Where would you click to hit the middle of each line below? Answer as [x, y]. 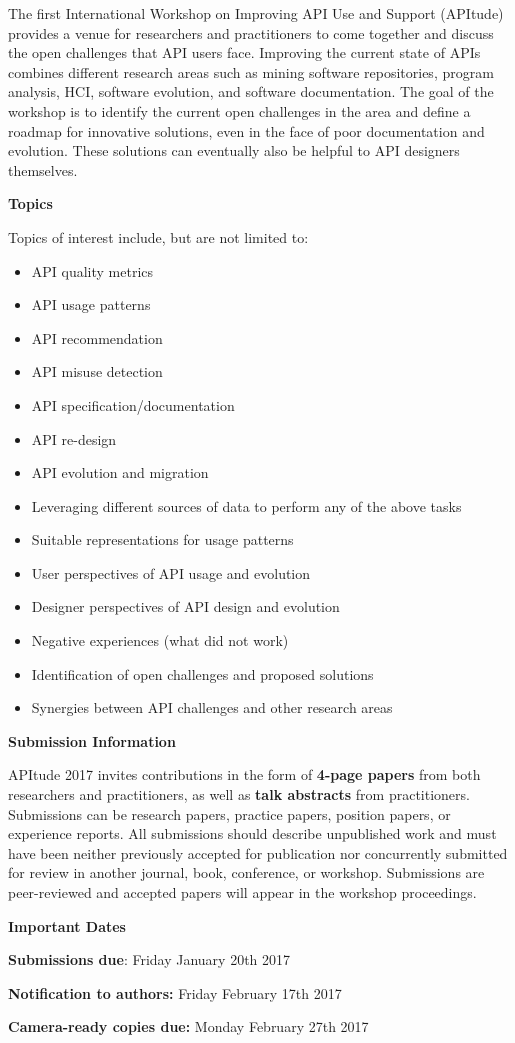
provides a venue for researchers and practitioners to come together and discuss [251, 32]
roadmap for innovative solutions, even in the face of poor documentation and [246, 130]
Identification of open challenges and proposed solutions [202, 673]
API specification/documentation [133, 404]
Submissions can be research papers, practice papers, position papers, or [229, 813]
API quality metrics [92, 270]
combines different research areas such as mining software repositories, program [251, 71]
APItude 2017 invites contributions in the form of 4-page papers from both [244, 774]
